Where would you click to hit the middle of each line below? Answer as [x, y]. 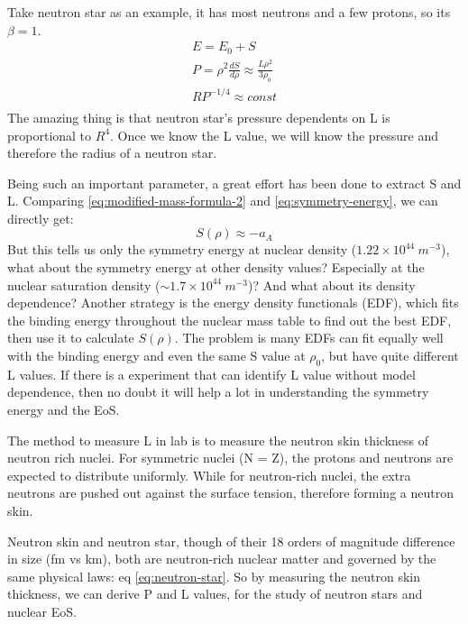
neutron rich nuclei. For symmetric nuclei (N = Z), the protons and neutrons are [230, 458]
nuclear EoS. [42, 611]
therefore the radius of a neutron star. [112, 153]
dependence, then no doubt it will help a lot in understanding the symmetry [218, 392]
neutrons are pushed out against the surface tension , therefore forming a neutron [230, 493]
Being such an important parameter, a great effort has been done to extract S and [234, 183]
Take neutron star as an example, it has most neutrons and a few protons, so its [229, 12]
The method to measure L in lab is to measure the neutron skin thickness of [218, 440]
